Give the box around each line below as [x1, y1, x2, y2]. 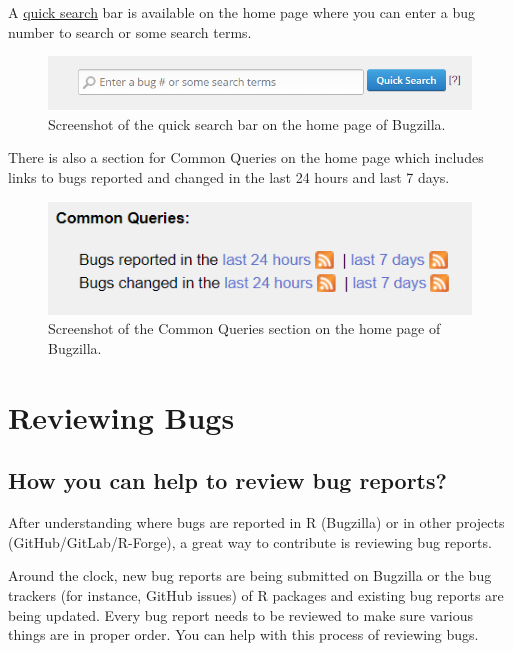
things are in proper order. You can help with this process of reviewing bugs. [8, 624, 479, 645]
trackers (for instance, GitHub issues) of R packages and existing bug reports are [8, 584, 504, 605]
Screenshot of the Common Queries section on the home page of [48, 318, 441, 339]
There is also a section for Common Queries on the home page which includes [8, 147, 484, 168]
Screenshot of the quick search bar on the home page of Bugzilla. [48, 113, 446, 134]
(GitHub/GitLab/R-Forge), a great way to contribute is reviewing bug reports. [8, 531, 492, 552]
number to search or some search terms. [8, 21, 252, 42]
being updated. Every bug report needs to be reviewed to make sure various [8, 604, 473, 625]
